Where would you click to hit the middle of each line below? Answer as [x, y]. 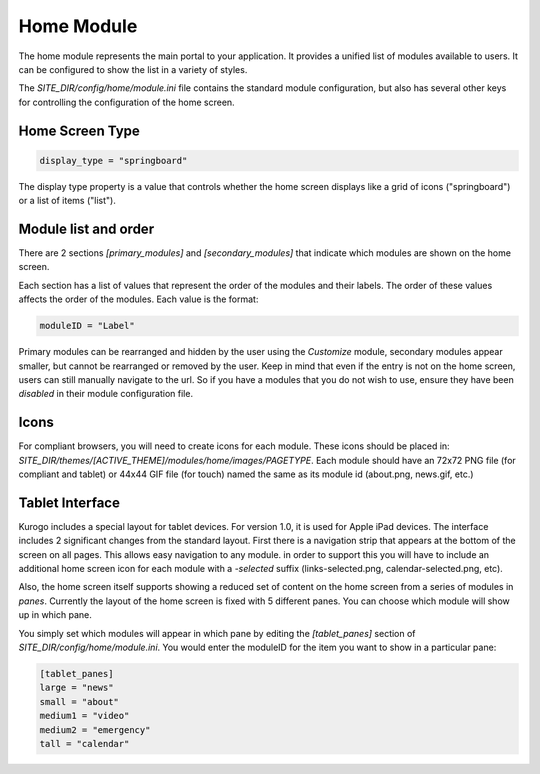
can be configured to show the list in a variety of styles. [133, 69]
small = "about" [79, 701]
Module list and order [86, 228]
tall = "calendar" [84, 743]
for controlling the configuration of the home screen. [126, 102]
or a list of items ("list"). [67, 201]
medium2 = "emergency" [95, 729]
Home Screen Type [79, 130]
